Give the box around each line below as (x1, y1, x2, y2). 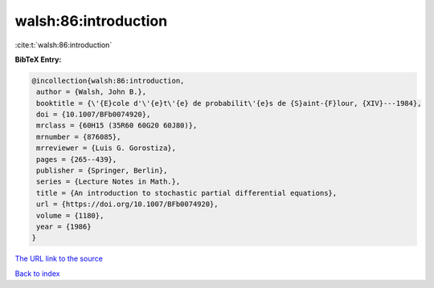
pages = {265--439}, (36, 155, 117, 164)
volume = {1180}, (36, 211, 104, 220)
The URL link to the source (14, 254, 104, 264)
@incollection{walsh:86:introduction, (31, 76, 185, 85)
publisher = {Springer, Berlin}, (36, 166, 168, 176)
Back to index (14, 269, 60, 278)
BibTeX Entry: (14, 55, 62, 64)
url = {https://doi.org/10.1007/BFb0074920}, (36, 200, 219, 209)
